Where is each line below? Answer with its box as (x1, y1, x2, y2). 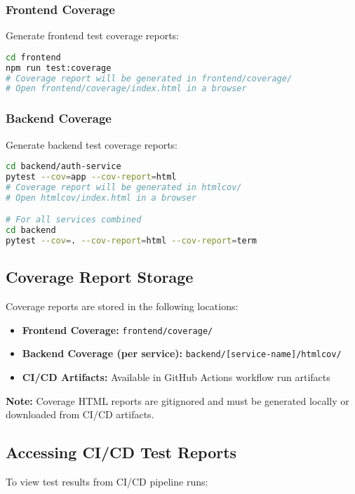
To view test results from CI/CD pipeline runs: (6, 474, 208, 488)
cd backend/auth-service (6, 161, 121, 172)
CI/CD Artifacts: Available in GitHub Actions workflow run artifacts (22, 370, 330, 385)
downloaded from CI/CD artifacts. (6, 407, 154, 422)
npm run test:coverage (6, 62, 112, 73)
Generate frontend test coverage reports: (6, 28, 179, 43)
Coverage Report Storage (6, 266, 194, 288)
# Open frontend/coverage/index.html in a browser (6, 84, 247, 94)
